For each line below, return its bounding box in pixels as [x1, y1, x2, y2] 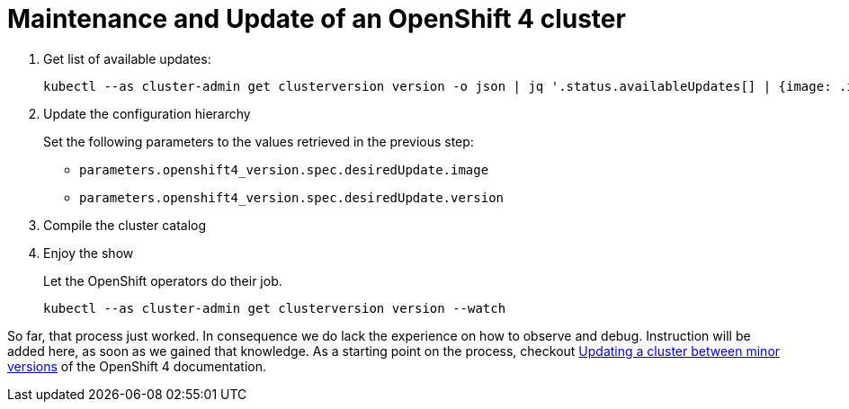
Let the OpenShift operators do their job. [43, 272, 282, 289]
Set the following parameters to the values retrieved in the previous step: [43, 133, 474, 149]
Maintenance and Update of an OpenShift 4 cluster [7, 4, 626, 34]
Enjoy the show [43, 245, 134, 261]
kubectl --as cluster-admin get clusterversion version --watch [43, 300, 506, 316]
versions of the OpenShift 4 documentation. [7, 358, 266, 374]
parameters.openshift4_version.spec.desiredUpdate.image [79, 162, 489, 177]
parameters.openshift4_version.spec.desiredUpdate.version [79, 190, 505, 205]
